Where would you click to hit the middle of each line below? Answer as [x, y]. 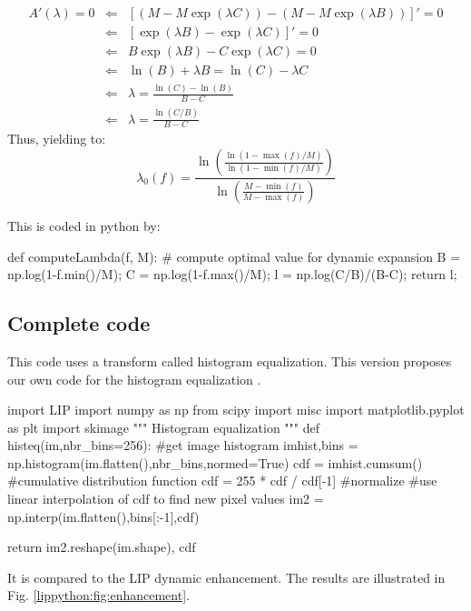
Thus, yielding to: [57, 139]
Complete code [79, 323]
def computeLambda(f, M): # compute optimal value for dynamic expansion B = [234, 256]
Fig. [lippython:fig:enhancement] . [98, 595]
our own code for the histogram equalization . [134, 379]
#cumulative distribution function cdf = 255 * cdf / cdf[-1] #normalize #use [222, 481]
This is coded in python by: [84, 225]
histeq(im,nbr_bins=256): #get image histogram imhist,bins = [183, 445]
